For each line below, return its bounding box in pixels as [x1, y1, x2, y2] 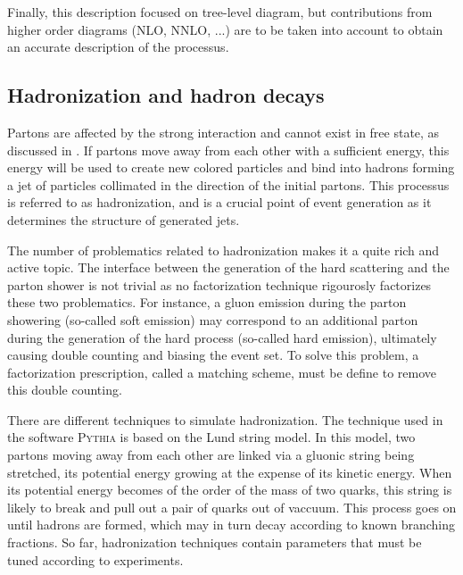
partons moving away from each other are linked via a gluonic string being [7, 446, 415, 464]
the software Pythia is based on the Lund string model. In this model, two [7, 428, 416, 446]
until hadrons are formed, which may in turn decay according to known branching [7, 515, 456, 534]
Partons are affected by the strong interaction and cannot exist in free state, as [7, 122, 440, 141]
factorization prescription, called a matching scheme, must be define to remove [7, 362, 437, 381]
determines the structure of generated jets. [7, 210, 240, 229]
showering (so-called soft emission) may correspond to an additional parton [7, 310, 418, 329]
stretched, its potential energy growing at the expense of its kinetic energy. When [7, 462, 452, 481]
